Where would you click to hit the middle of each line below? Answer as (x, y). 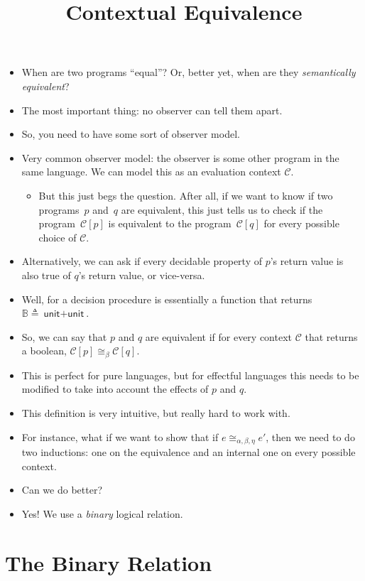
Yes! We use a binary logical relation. (102, 513)
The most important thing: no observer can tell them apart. (152, 110)
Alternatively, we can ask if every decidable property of (142, 261)
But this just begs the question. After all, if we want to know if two (186, 195)
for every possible (301, 223)
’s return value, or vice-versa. (142, 275)
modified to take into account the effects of (115, 389)
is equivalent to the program (170, 223)
